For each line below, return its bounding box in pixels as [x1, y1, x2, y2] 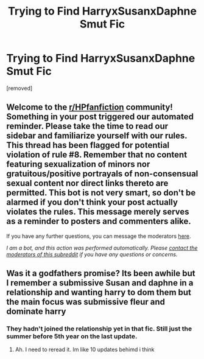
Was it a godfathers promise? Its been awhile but [6, 268, 195, 279]
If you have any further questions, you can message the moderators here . [6, 232, 191, 240]
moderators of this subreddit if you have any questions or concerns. [6, 251, 178, 258]
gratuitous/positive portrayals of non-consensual [6, 169, 199, 179]
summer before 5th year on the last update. [6, 332, 138, 341]
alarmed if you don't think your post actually [6, 197, 178, 207]
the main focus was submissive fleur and [6, 297, 166, 307]
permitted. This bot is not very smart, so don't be [6, 187, 196, 198]
